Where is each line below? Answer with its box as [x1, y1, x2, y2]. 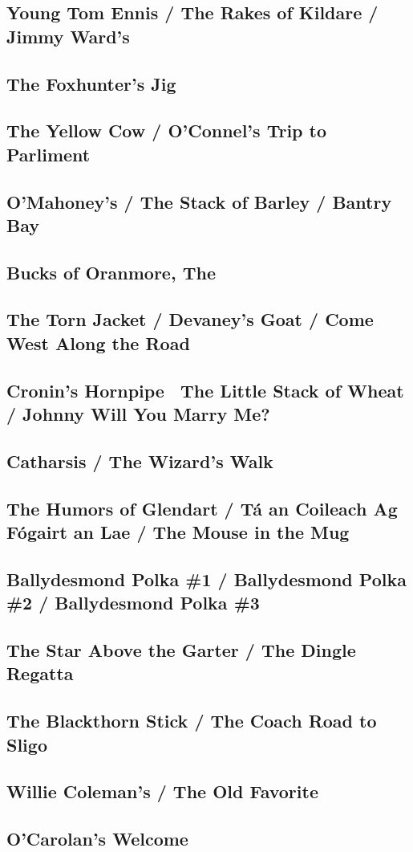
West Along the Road [6, 330, 190, 355]
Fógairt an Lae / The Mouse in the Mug [6, 519, 350, 544]
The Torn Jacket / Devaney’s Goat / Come [6, 307, 374, 332]
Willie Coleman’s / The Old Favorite [6, 779, 318, 804]
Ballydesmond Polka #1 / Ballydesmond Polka [6, 566, 407, 591]
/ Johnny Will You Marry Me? [6, 402, 270, 426]
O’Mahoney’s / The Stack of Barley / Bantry [6, 189, 392, 214]
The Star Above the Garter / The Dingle [6, 637, 356, 662]
